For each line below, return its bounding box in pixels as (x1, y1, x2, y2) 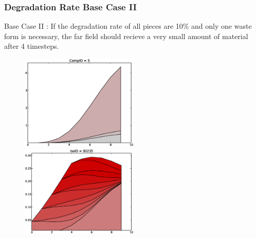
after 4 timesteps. (4, 41, 59, 51)
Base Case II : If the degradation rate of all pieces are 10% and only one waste (4, 21, 252, 31)
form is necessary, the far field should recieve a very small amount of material (4, 30, 248, 41)
